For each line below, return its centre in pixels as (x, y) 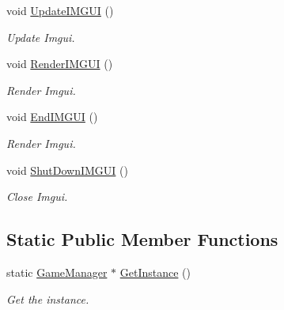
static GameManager (57, 272)
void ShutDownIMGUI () (67, 170)
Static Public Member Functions (142, 239)
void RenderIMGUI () (60, 64)
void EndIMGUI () (52, 117)
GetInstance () (155, 272)
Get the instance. (48, 299)
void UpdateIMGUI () (60, 10)
